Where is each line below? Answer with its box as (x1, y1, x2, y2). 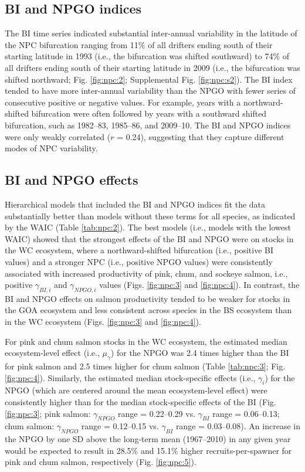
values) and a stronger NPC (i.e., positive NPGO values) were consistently (5, 255, 273, 267)
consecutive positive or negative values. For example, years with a (5, 96, 241, 108)
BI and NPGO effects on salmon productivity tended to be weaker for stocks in (5, 292, 290, 304)
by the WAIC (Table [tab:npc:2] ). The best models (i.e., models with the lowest (5, 221, 291, 233)
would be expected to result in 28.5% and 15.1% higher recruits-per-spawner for (5, 444, 292, 456)
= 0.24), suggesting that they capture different (117, 130, 284, 142)
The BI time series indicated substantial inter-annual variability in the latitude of (5, 27, 297, 39)
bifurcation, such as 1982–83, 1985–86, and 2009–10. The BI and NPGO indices (5, 118, 291, 131)
